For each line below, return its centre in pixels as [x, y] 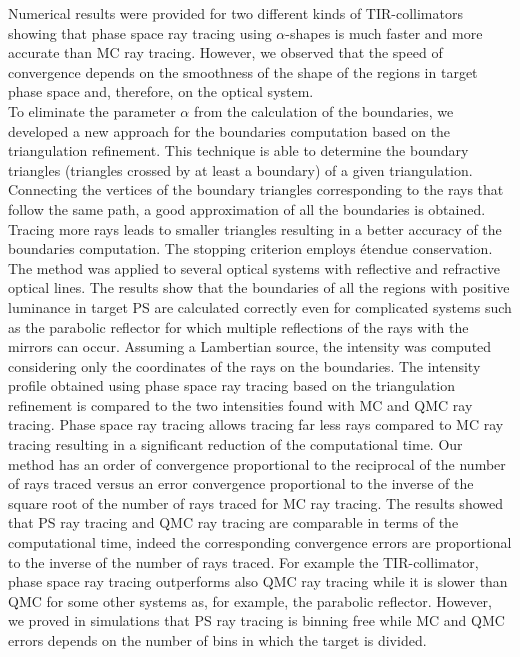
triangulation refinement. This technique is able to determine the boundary [238, 150]
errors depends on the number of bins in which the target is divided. [217, 640]
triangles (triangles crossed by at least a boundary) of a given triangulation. [240, 169]
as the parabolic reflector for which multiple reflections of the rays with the [238, 326]
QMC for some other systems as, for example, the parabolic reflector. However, [250, 600]
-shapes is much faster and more [384, 32]
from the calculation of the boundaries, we [323, 110]
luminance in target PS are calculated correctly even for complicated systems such [260, 306]
